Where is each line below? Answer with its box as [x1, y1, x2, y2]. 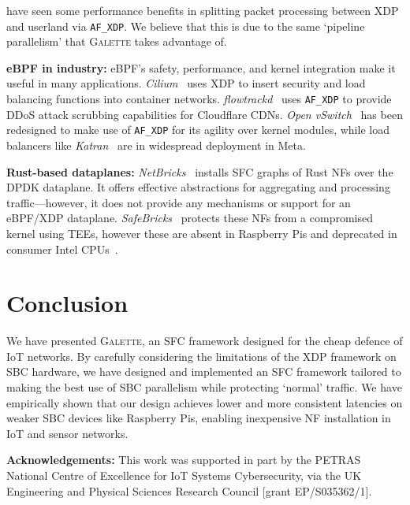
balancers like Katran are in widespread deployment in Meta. [6, 136, 306, 153]
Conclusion [6, 287, 129, 319]
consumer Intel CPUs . [6, 240, 118, 257]
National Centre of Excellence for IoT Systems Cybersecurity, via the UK [6, 466, 362, 483]
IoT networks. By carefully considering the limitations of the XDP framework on [6, 347, 397, 364]
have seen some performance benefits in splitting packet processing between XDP [6, 2, 399, 18]
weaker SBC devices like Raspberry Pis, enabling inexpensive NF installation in [6, 410, 391, 426]
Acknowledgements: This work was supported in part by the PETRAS [6, 451, 361, 468]
